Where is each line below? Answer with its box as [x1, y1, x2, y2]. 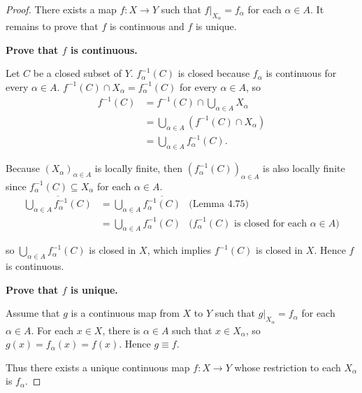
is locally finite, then [94, 161, 183, 176]
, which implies [147, 243, 212, 257]
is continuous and [109, 19, 184, 34]
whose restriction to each [234, 359, 341, 374]
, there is [102, 322, 140, 337]
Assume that [6, 306, 60, 320]
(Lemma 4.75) [189, 199, 249, 210]
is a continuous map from [71, 306, 180, 320]
